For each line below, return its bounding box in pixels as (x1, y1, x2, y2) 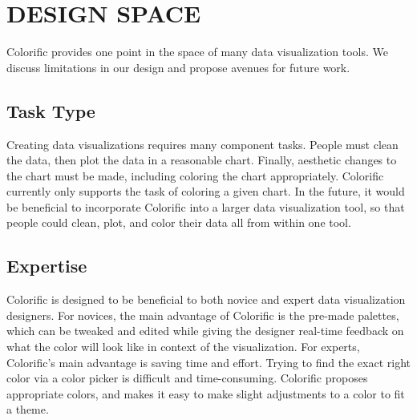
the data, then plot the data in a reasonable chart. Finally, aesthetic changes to (6, 151, 397, 168)
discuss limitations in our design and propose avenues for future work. (6, 59, 350, 75)
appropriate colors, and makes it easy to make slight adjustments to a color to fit (6, 385, 405, 402)
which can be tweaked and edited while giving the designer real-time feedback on (6, 322, 404, 339)
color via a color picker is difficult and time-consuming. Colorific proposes (6, 370, 368, 386)
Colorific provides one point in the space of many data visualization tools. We (6, 43, 389, 60)
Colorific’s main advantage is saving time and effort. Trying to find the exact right (6, 353, 411, 370)
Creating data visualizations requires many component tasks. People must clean (6, 135, 399, 152)
